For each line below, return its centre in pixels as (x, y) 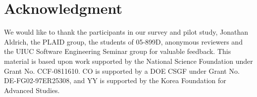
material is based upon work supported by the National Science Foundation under (128, 61)
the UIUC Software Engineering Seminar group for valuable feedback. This (118, 51)
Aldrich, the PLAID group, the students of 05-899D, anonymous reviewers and (123, 41)
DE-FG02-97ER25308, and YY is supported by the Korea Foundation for (115, 80)
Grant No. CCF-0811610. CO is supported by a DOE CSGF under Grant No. (122, 71)
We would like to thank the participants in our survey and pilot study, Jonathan (126, 32)
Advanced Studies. (32, 90)
